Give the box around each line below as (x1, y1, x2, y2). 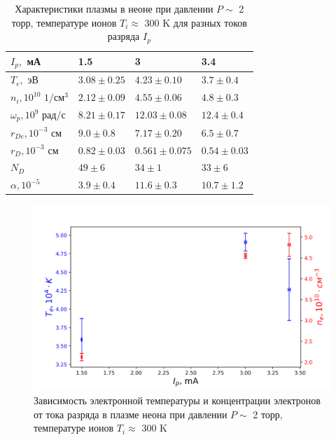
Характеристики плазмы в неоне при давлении (15, 1, 213, 15)
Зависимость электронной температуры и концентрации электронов (34, 392, 321, 407)
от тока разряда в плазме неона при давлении (34, 406, 227, 421)
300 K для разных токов (144, 15, 247, 29)
